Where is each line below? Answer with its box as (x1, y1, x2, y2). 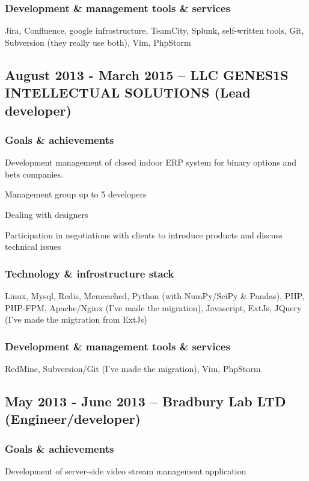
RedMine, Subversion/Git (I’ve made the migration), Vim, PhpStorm (5, 362, 261, 374)
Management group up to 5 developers (5, 188, 147, 200)
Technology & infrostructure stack (5, 265, 174, 281)
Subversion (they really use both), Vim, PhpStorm (5, 36, 191, 48)
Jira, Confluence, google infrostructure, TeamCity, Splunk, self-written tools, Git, (5, 24, 304, 37)
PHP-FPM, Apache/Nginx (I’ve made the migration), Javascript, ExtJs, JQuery (5, 301, 302, 314)
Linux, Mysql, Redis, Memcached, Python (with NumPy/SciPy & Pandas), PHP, (5, 289, 305, 302)
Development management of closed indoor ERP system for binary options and (5, 156, 296, 169)
